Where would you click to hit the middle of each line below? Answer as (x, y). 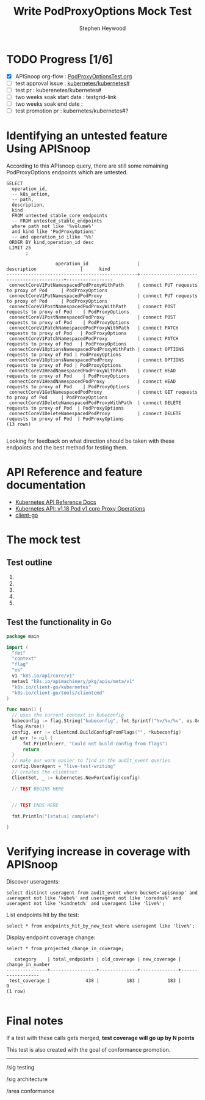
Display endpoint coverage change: (51, 937)
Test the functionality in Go (59, 622)
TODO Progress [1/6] (60, 59)
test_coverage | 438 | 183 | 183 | (95, 981)
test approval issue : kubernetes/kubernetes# (72, 83)
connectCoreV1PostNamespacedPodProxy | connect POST (92, 317)
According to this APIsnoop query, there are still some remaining (87, 166)
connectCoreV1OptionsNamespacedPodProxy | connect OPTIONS (96, 360)
